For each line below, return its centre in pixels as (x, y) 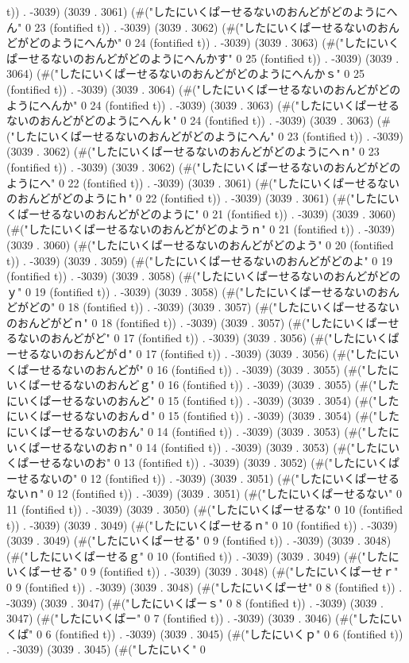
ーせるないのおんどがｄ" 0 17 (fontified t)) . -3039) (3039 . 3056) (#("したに (197, 354)
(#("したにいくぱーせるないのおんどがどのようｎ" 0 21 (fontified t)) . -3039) (201, 229)
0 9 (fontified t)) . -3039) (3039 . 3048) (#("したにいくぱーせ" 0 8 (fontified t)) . (204, 586)
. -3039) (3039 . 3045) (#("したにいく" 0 (106, 649)
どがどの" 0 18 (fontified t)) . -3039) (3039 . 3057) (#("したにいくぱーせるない (203, 307)
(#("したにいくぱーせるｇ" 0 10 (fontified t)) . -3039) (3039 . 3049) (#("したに (203, 555)
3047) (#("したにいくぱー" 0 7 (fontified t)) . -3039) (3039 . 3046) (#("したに (199, 618)
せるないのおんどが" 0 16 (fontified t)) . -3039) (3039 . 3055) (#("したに (219, 369)
